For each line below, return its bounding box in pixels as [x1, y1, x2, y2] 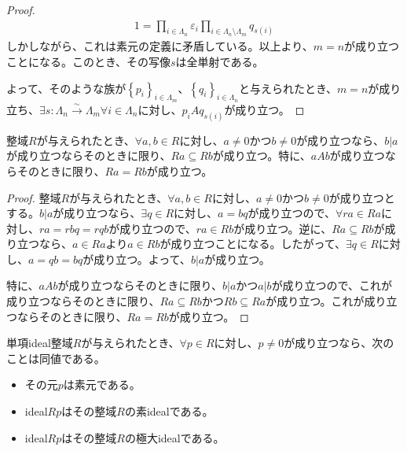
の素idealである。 [124, 403, 214, 420]
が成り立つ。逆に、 [233, 220, 332, 236]
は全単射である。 [175, 54, 264, 70]
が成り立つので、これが [271, 277, 393, 294]
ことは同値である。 [6, 349, 105, 366]
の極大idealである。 [124, 429, 225, 445]
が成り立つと [328, 189, 395, 205]
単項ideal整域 [6, 335, 73, 351]
